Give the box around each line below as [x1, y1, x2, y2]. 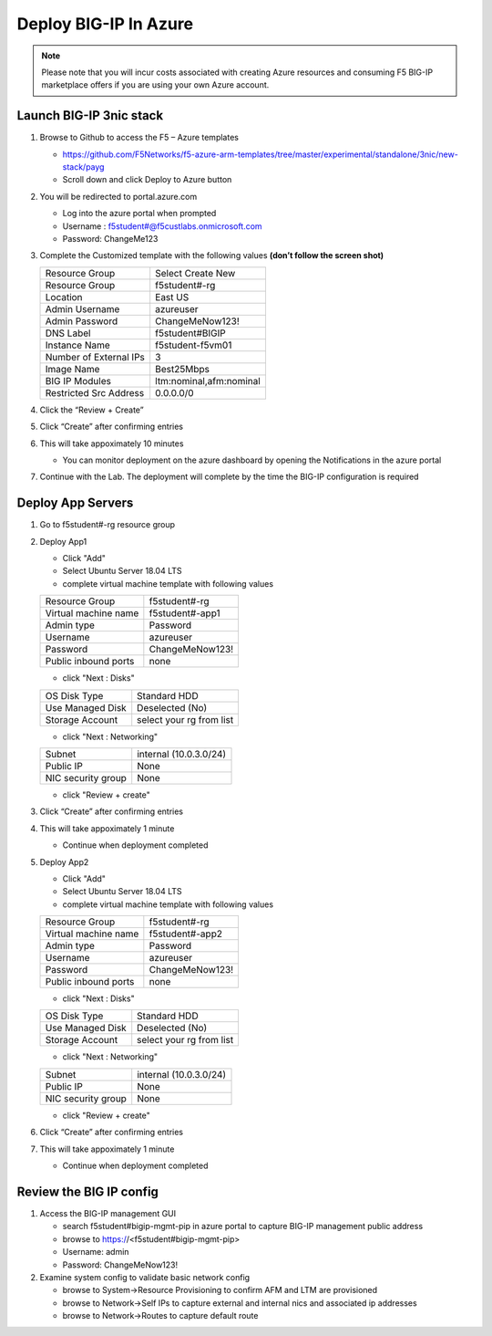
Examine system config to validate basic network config [39, 1271, 251, 1282]
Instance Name [45, 339, 111, 351]
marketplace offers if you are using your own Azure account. [41, 79, 270, 90]
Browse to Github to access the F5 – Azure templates [39, 132, 239, 143]
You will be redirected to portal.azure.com [39, 191, 198, 202]
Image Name [45, 362, 100, 375]
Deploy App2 [39, 856, 89, 867]
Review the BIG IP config [16, 1184, 159, 1199]
